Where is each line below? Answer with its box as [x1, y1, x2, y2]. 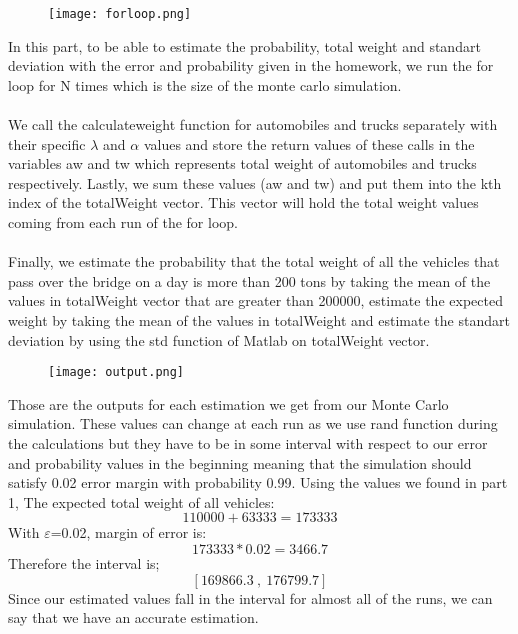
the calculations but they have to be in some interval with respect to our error [8, 433, 488, 453]
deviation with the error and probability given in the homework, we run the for [8, 55, 494, 76]
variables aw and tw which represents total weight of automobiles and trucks [8, 153, 477, 174]
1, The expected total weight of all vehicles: [8, 491, 275, 512]
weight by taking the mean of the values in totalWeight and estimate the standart [8, 309, 510, 330]
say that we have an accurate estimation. [8, 607, 259, 628]
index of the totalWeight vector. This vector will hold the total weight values [8, 192, 479, 213]
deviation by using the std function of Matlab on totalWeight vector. [8, 329, 430, 350]
